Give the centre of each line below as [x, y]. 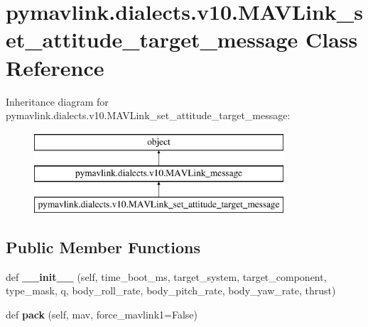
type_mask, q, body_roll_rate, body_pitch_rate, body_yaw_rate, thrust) [171, 290]
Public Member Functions [103, 247]
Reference [55, 67]
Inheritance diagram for [57, 101]
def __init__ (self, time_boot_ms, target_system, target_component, [166, 276]
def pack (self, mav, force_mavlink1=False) [102, 315]
